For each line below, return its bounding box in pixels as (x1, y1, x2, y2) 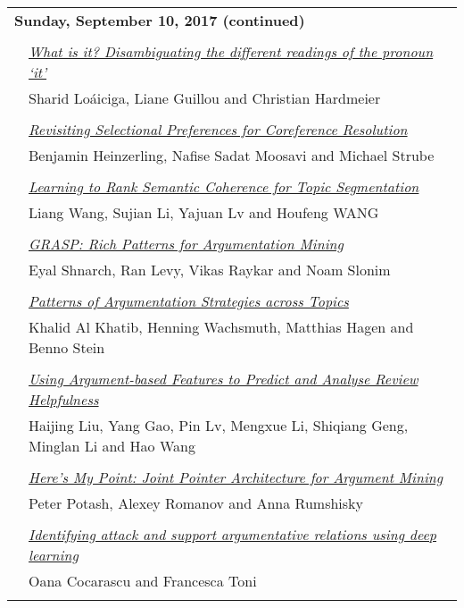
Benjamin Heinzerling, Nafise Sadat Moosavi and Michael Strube (29, 145, 435, 165)
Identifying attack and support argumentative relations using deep (29, 524, 437, 545)
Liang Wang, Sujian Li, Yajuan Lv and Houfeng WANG (29, 202, 379, 223)
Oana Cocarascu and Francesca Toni (29, 570, 257, 591)
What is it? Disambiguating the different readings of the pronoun (29, 41, 434, 62)
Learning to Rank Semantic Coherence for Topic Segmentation (29, 176, 419, 197)
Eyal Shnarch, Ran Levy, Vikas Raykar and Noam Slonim (29, 259, 391, 280)
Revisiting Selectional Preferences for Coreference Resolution (29, 119, 408, 139)
